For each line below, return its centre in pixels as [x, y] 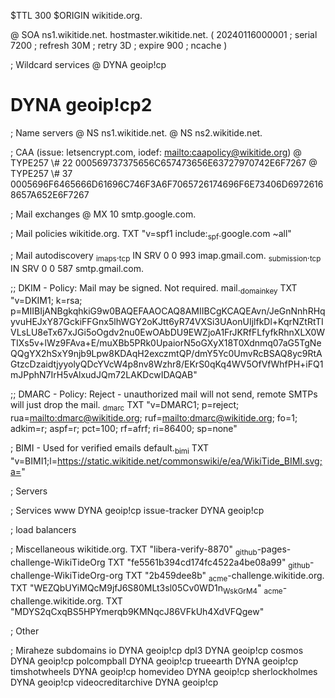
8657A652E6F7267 [50, 194]
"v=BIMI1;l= [34, 461]
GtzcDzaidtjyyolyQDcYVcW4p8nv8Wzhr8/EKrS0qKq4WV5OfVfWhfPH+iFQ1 [167, 364]
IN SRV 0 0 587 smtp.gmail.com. [77, 268]
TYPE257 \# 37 [41, 173]
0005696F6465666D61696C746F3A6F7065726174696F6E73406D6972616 [167, 184]
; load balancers [43, 529]
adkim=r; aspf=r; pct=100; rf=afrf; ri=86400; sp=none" [124, 429]
